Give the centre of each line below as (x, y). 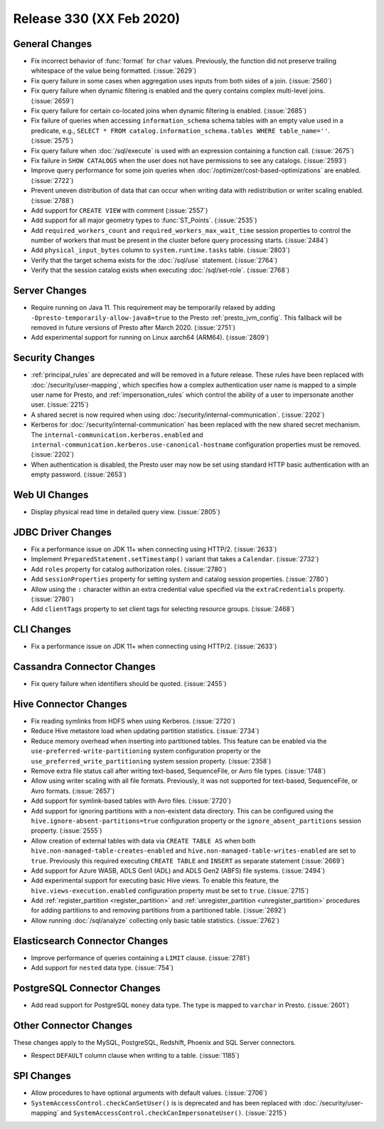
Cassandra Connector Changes (84, 667)
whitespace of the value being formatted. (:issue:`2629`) (114, 71)
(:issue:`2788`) (52, 200)
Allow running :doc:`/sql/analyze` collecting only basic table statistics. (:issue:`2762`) (155, 920)
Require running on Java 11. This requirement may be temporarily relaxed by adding (153, 308)
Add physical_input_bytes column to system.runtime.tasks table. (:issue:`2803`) (161, 250)
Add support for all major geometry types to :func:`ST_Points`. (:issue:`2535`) (144, 220)
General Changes (53, 44)
